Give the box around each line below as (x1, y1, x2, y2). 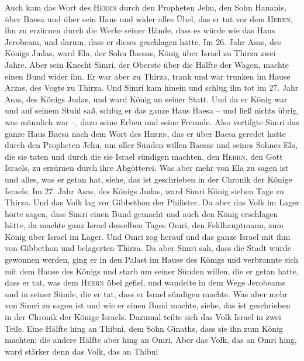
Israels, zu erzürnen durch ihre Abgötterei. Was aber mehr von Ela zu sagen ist (5, 161, 289, 174)
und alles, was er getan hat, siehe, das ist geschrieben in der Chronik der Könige (5, 173, 292, 185)
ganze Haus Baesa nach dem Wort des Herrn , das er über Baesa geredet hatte (5, 127, 286, 139)
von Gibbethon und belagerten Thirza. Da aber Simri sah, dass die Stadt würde (5, 242, 291, 254)
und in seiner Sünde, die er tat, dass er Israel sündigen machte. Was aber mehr (5, 287, 288, 300)
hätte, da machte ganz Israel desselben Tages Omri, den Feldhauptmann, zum (5, 219, 284, 231)
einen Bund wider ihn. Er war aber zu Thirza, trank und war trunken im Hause (5, 70, 291, 82)
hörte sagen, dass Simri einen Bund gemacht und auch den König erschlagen (5, 207, 278, 219)
